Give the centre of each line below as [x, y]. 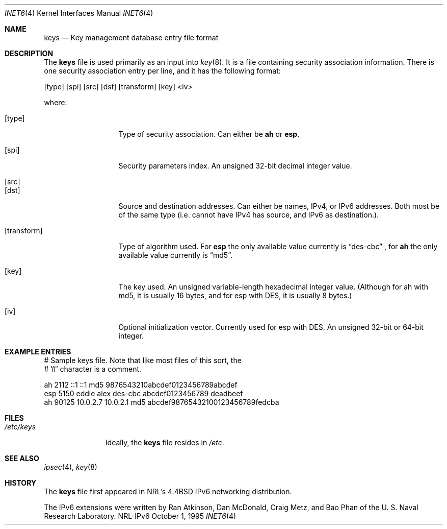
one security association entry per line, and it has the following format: [162, 71]
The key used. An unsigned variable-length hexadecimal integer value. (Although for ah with [273, 287]
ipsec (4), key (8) [71, 467]
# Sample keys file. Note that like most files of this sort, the [143, 360]
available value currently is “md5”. [175, 255]
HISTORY [21, 483]
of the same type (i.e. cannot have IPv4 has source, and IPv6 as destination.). [249, 215]
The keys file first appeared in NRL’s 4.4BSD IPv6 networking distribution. [168, 491]
